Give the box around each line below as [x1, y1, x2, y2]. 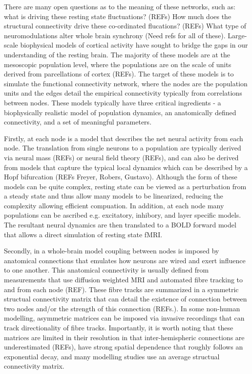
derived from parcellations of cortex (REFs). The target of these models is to [4, 69, 234, 79]
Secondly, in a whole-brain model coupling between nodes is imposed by [4, 246, 219, 256]
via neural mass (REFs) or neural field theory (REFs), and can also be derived [4, 152, 239, 162]
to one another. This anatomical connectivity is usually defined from [4, 265, 209, 275]
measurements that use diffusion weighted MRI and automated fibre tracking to [4, 274, 243, 285]
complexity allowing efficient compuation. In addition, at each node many [4, 200, 224, 210]
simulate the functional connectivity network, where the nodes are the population [4, 78, 248, 88]
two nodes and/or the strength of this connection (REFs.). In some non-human [4, 303, 240, 313]
